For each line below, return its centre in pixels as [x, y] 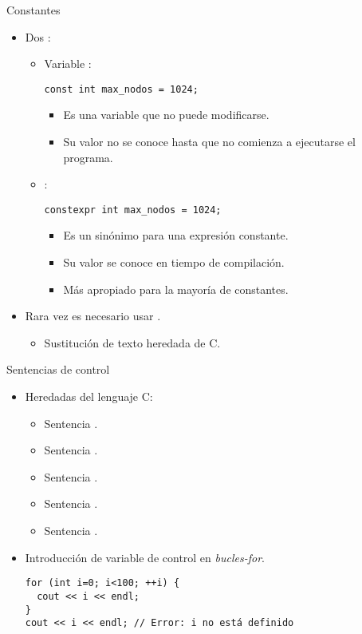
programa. [88, 157]
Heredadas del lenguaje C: [89, 396]
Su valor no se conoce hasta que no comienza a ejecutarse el [209, 142]
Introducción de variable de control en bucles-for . [145, 557]
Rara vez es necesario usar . [93, 316]
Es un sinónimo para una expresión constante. [176, 235]
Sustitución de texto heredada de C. [132, 342]
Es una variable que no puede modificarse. [166, 115]
